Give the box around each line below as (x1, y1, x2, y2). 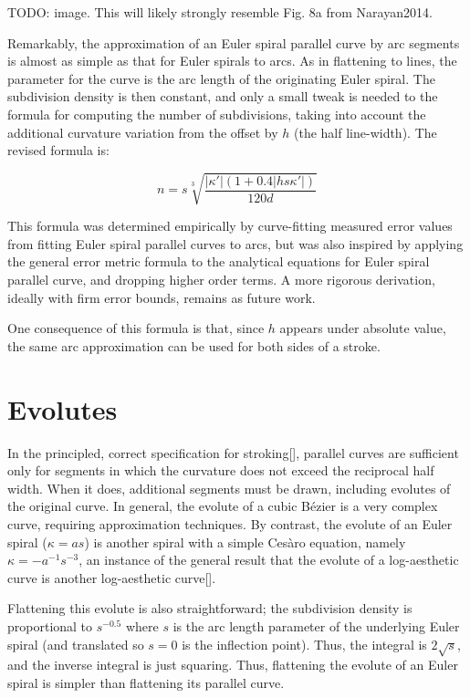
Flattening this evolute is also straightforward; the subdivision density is (7, 599, 413, 618)
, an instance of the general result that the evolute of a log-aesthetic (78, 550, 459, 569)
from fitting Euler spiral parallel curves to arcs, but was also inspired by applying (7, 234, 464, 253)
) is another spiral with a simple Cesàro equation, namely (84, 532, 406, 551)
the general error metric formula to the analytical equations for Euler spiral (7, 252, 430, 271)
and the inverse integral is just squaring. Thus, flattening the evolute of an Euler (7, 655, 458, 674)
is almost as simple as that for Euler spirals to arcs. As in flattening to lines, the (7, 51, 457, 70)
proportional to (7, 616, 93, 635)
